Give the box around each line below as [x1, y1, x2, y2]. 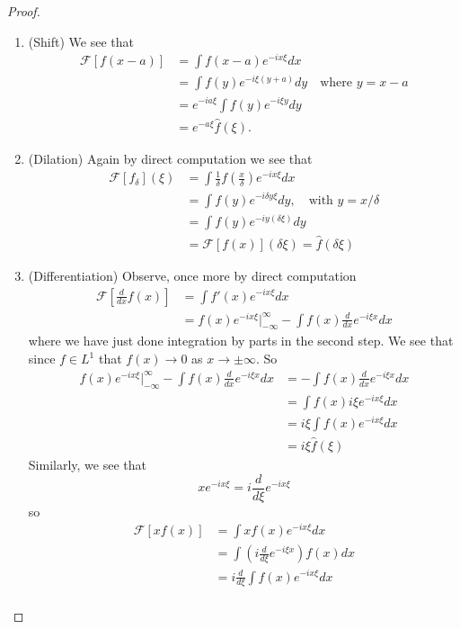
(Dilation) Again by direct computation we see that [28, 148, 313, 167]
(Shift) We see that [28, 31, 134, 50]
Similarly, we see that [28, 455, 146, 474]
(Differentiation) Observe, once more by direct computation [28, 265, 357, 284]
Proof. [7, 2, 40, 20]
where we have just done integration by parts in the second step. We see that [28, 331, 454, 350]
